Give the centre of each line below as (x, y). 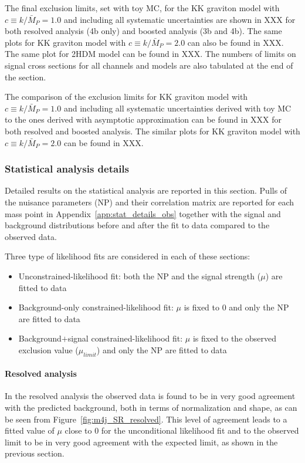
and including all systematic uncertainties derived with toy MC (177, 108)
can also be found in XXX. (235, 42)
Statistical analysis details (67, 169)
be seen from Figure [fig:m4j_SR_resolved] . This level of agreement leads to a (146, 419)
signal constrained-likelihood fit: (125, 338)
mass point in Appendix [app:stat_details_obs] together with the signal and (143, 213)
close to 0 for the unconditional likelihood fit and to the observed (182, 430)
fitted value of (30, 430)
